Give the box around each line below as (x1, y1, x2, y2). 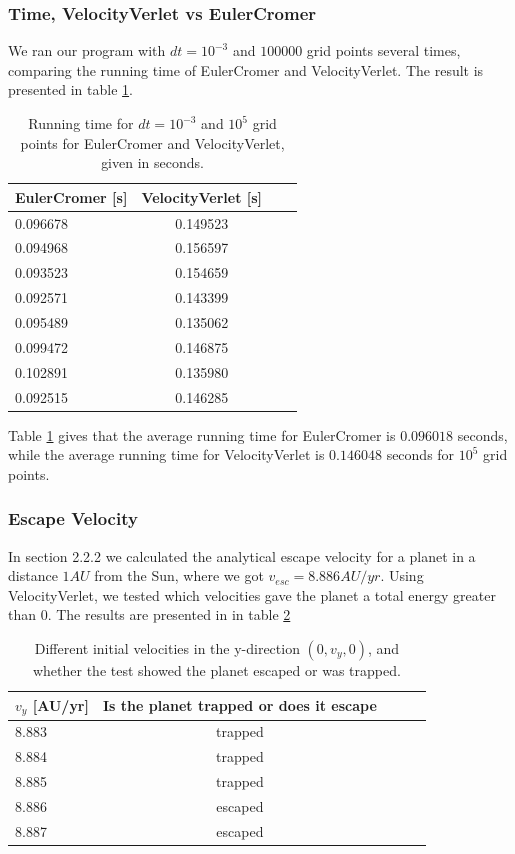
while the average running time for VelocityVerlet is (8, 444, 325, 465)
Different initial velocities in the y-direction (34, 638, 300, 658)
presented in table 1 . (8, 79, 133, 100)
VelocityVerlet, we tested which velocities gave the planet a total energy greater (8, 584, 496, 605)
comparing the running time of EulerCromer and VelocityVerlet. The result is (8, 59, 484, 80)
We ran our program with (8, 40, 166, 61)
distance (8, 565, 58, 586)
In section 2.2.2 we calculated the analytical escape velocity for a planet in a (8, 545, 476, 566)
